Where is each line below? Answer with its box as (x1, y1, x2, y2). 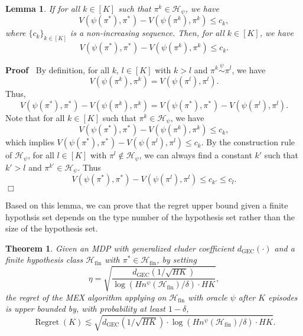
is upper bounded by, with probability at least (5, 302, 165, 315)
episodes (268, 291, 298, 303)
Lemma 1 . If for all (5, 2, 80, 14)
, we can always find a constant (139, 149, 252, 161)
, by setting (157, 253, 197, 266)
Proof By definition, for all (5, 63, 110, 76)
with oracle (188, 291, 227, 303)
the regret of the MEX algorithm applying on (5, 291, 167, 303)
